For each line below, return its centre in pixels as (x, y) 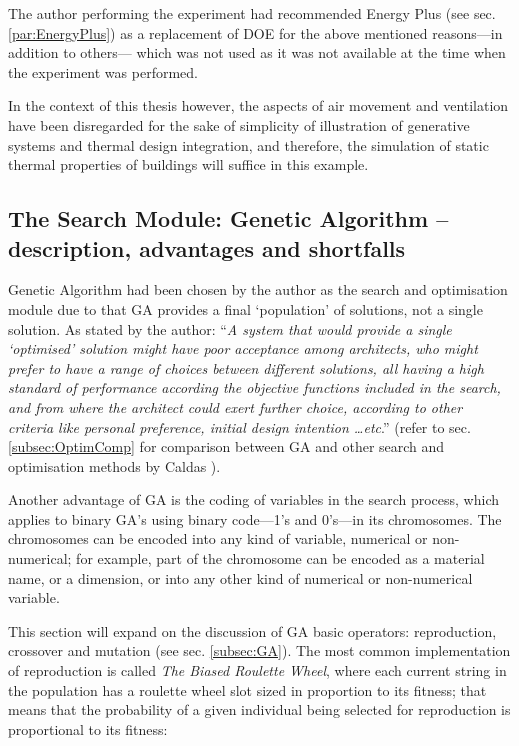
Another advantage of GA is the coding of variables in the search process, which (254, 499)
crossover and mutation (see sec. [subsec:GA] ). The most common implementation (259, 650)
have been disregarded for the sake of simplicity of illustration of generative (239, 124)
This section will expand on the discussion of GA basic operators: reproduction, (252, 630)
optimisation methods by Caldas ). (114, 465)
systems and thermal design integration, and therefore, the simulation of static (248, 144)
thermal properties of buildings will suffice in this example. (188, 164)
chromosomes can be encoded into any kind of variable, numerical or (218, 538)
